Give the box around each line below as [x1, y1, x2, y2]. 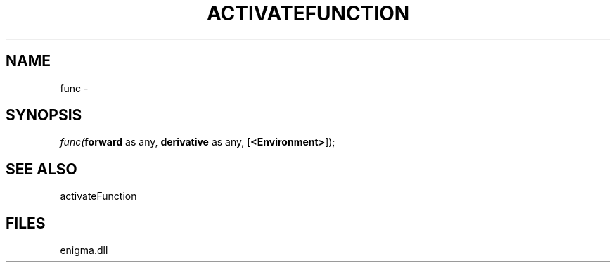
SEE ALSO [6, 160, 77, 178]
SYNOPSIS [6, 106, 82, 125]
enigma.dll [60, 244, 108, 257]
